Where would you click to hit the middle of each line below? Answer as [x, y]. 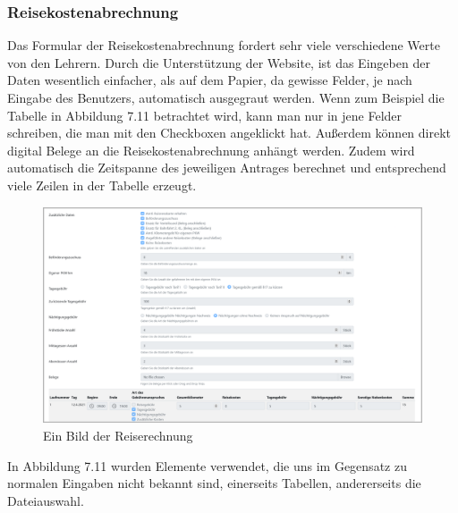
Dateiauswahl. [46, 500]
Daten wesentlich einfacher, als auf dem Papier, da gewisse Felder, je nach [210, 80]
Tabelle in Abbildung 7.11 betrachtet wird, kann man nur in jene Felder [205, 115]
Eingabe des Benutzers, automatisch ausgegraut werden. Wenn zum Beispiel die [226, 97]
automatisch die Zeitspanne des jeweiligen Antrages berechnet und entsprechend [227, 168]
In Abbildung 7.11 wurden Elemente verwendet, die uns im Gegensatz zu [207, 465]
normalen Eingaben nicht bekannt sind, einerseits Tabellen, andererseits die [214, 483]
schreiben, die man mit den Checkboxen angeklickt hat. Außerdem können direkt [229, 133]
